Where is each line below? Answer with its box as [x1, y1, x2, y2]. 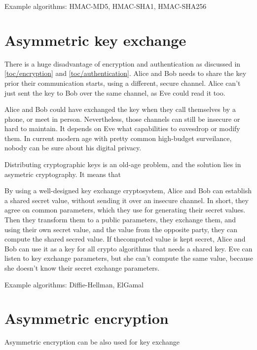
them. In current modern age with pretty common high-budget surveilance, [4, 133, 232, 143]
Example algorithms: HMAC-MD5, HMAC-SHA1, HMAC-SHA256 [4, 1, 207, 11]
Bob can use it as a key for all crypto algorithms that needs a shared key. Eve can [4, 243, 253, 253]
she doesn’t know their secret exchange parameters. [4, 263, 160, 273]
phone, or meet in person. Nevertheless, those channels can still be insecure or [4, 113, 240, 124]
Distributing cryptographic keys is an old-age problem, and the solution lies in [4, 159, 241, 170]
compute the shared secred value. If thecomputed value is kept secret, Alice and [4, 234, 246, 244]
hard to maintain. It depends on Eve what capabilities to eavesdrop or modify [4, 123, 240, 134]
